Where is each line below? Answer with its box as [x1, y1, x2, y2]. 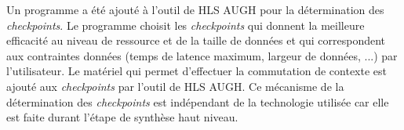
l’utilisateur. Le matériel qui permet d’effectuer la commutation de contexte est [6, 63, 388, 79]
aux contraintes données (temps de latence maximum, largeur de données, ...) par [6, 47, 398, 63]
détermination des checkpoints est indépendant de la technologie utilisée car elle [6, 93, 389, 110]
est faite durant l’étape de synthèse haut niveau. [6, 109, 238, 125]
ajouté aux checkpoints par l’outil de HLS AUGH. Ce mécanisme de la [6, 78, 344, 94]
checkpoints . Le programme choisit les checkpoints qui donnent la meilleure [6, 16, 365, 33]
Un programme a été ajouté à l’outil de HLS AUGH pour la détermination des [6, 2, 384, 17]
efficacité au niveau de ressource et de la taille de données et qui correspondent [6, 32, 386, 49]
